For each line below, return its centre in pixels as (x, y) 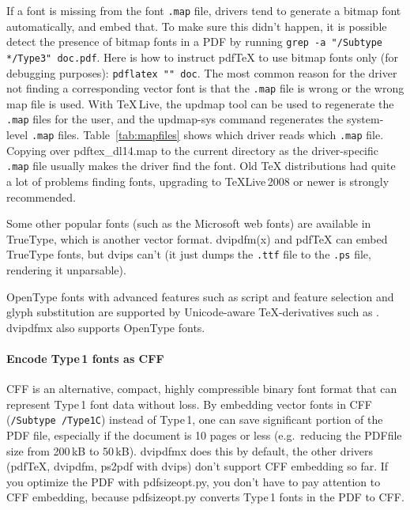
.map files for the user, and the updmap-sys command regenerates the (175, 119)
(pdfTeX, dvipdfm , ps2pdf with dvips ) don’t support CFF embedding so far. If (197, 466)
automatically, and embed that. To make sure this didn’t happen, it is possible (197, 26)
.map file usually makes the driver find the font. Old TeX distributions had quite (201, 166)
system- (365, 119)
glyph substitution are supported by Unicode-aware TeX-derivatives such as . (193, 312)
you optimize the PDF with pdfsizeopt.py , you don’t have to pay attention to (194, 481)
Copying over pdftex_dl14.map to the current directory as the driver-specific (193, 150)
